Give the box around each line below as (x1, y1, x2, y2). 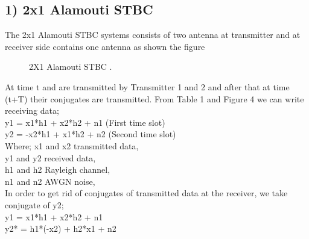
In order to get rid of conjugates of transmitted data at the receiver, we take (5, 187, 288, 199)
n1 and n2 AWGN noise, (5, 175, 95, 187)
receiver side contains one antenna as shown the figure (5, 40, 205, 52)
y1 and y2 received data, (5, 151, 96, 164)
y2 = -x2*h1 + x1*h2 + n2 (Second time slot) (5, 128, 176, 140)
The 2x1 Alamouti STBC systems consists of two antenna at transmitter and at (5, 28, 301, 41)
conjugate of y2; (5, 198, 64, 211)
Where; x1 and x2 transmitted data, (5, 139, 139, 152)
